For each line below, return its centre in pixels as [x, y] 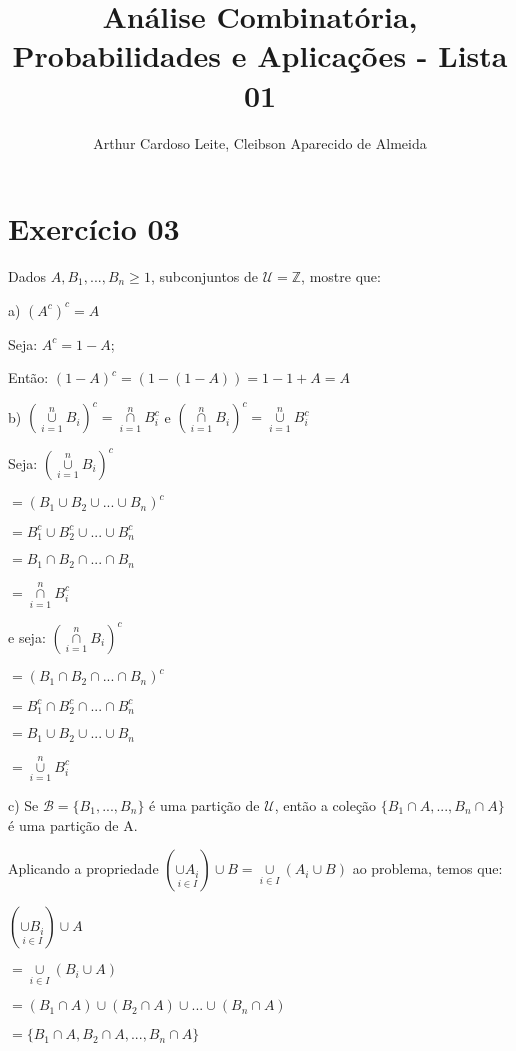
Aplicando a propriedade [83, 868]
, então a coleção [325, 805]
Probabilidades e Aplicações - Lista [260, 55]
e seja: [27, 636]
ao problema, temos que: [427, 868]
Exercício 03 [94, 228]
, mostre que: [341, 276]
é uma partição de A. [73, 824]
